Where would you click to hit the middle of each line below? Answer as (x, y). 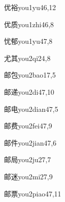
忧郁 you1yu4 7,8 (28, 41)
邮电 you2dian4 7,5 (31, 109)
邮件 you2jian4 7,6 (30, 142)
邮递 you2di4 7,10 (29, 91)
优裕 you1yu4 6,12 (30, 7)
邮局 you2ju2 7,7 (27, 159)
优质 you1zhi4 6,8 (29, 24)
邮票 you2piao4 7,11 (33, 193)
